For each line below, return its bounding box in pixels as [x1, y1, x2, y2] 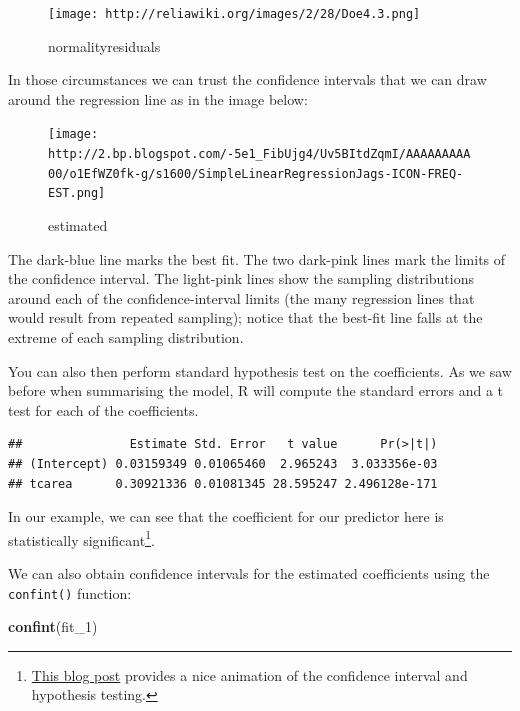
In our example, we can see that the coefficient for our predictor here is [8, 506, 444, 527]
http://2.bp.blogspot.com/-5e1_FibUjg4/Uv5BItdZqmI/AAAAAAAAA [48, 147, 471, 162]
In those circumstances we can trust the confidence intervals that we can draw [8, 69, 487, 90]
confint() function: [8, 582, 132, 603]
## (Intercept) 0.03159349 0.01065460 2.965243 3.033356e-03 [8, 457, 438, 471]
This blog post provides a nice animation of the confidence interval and [31, 664, 468, 685]
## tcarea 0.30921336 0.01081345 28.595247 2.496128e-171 [8, 476, 438, 491]
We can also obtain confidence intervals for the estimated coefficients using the [8, 563, 490, 584]
